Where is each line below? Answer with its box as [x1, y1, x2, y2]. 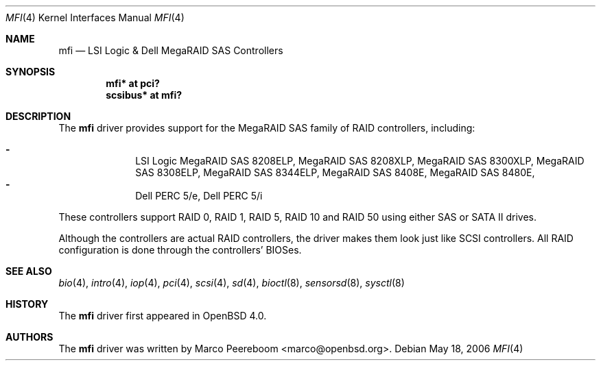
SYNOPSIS [5, 66, 56, 77]
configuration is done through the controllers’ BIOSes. [58, 244, 302, 256]
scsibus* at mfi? [106, 89, 182, 101]
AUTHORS [5, 331, 54, 343]
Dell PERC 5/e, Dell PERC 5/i [135, 190, 263, 202]
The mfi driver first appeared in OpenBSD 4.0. [58, 310, 267, 321]
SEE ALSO [5, 265, 52, 277]
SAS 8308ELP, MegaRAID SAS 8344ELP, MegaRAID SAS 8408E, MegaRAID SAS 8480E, [135, 167, 535, 178]
